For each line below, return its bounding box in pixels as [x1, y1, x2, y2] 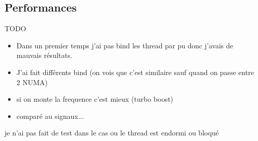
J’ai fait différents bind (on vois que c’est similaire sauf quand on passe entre [16, 66, 254, 77]
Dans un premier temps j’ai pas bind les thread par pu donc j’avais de [16, 40, 233, 50]
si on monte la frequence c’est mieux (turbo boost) [16, 94, 174, 104]
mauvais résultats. [16, 50, 73, 60]
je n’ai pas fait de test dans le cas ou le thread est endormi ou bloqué [5, 127, 219, 138]
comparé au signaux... [16, 110, 84, 121]
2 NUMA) [16, 77, 48, 87]
